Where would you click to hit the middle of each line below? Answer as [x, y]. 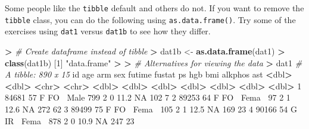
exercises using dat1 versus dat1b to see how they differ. [108, 31]
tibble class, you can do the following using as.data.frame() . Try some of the [150, 19]
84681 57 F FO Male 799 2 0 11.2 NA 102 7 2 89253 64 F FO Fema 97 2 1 [148, 97]
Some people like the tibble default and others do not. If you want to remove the [154, 8]
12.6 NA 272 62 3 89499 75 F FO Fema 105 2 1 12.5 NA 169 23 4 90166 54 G [151, 109]
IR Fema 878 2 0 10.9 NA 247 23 [70, 120]
